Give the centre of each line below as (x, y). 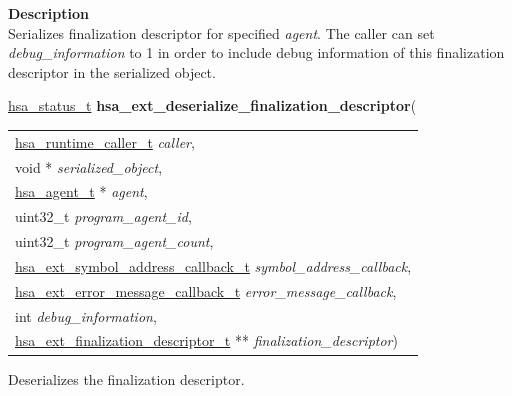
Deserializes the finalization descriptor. (126, 378)
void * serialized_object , (89, 166)
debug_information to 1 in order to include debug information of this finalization (256, 52)
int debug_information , (86, 315)
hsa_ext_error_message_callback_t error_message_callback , (206, 290)
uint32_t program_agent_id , (103, 216)
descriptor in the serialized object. (112, 71)
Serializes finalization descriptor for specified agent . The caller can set (221, 32)
